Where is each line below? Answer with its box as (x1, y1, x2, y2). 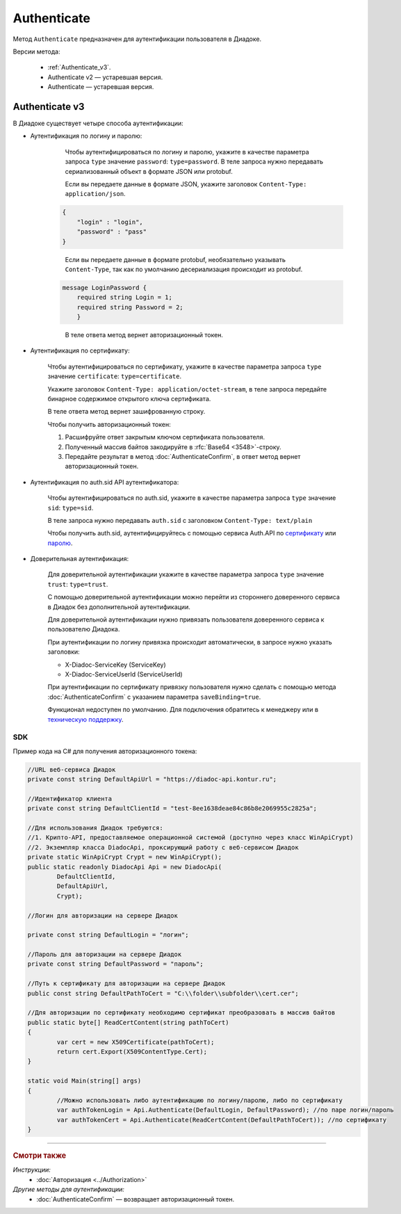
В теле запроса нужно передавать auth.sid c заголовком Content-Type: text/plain (47, 516, 313, 524)
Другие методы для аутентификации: (13, 1185, 125, 1194)
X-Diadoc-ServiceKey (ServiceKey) (65, 661, 166, 669)
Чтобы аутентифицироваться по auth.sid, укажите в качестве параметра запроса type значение (47, 494, 336, 502)
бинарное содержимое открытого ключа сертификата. (47, 394, 211, 403)
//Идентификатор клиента (27, 795, 113, 802)
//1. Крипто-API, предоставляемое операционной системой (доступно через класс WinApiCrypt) (27, 834, 354, 841)
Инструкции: (13, 1165, 51, 1174)
